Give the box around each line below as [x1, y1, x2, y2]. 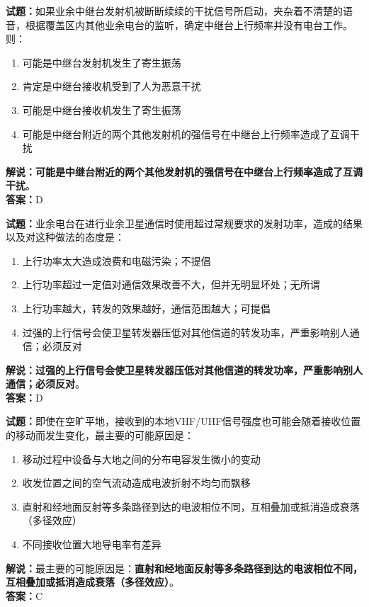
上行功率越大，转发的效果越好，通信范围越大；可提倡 [22, 300, 271, 315]
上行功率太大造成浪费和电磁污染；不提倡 [22, 253, 211, 268]
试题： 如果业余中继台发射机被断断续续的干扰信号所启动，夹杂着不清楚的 [6, 4, 343, 18]
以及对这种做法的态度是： [6, 229, 125, 244]
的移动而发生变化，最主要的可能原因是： [6, 428, 194, 443]
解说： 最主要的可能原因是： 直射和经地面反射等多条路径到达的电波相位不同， [6, 560, 363, 575]
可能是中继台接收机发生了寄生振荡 [22, 102, 181, 117]
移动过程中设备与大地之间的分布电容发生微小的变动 [22, 451, 261, 466]
